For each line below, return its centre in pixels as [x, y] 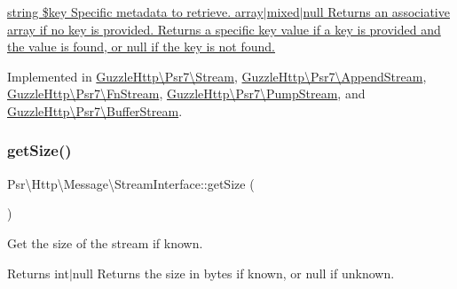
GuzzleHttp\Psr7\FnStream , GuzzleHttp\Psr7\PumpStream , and [186, 94]
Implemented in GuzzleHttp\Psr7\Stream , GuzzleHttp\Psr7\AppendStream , [217, 76]
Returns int [38, 273]
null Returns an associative [376, 12]
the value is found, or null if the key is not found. [142, 47]
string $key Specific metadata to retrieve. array [135, 12]
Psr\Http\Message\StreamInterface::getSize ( [131, 183]
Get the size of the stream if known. [105, 242]
